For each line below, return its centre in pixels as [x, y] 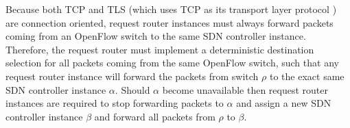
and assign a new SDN [284, 103]
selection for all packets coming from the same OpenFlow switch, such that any [172, 63]
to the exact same [307, 76]
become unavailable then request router [245, 89]
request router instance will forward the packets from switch [132, 76]
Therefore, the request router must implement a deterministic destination [160, 49]
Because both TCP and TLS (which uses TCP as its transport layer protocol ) [171, 9]
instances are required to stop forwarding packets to [115, 103]
